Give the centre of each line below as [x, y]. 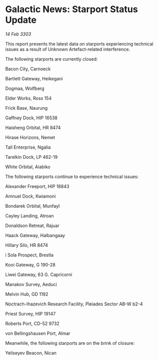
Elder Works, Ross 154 [29, 98]
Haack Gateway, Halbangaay [35, 235]
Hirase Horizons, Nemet [30, 137]
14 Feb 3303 [18, 34]
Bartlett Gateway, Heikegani [34, 78]
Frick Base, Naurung [27, 108]
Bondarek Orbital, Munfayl [33, 206]
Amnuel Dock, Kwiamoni [31, 196]
